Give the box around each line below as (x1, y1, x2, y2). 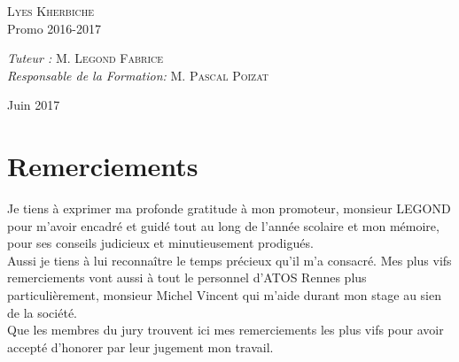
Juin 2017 (7, 96, 60, 114)
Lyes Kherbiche (7, 2, 95, 19)
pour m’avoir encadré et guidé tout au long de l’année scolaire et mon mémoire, (7, 216, 440, 235)
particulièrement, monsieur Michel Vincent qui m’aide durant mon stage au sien (7, 286, 441, 304)
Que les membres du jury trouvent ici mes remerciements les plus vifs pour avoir (7, 320, 444, 339)
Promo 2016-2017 (7, 19, 102, 37)
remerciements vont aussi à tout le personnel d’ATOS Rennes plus (7, 268, 367, 287)
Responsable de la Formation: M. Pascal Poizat (7, 65, 269, 84)
